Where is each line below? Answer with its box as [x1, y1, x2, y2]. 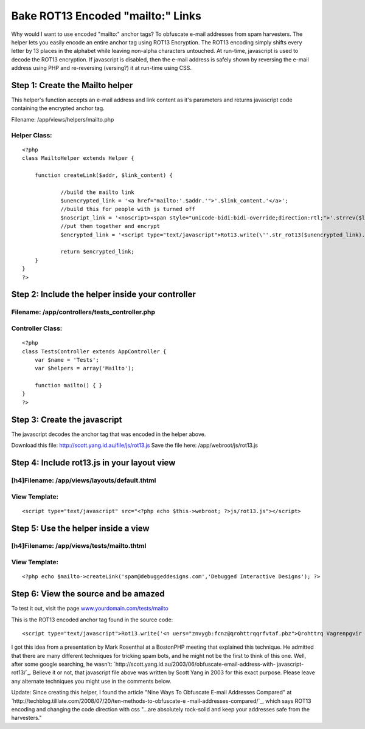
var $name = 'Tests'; [34, 356, 100, 363]
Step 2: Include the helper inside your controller [11, 289, 196, 300]
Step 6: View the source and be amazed [11, 589, 165, 599]
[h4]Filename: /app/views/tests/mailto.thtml [11, 542, 147, 550]
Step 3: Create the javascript [11, 414, 122, 425]
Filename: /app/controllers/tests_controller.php [11, 308, 155, 316]
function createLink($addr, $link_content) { [34, 171, 173, 179]
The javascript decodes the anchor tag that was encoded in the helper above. [11, 430, 206, 438]
